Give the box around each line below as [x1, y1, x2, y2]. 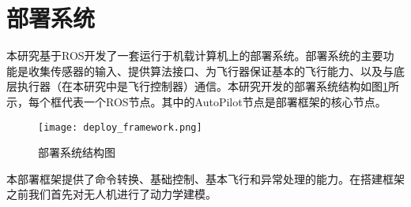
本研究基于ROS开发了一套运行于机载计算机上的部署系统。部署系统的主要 [6, 47, 383, 64]
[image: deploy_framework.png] [38, 121, 202, 133]
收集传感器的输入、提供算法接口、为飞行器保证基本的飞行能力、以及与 [28, 62, 394, 79]
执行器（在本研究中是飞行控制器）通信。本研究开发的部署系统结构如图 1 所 [17, 78, 399, 94]
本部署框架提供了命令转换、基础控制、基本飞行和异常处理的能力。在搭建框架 [6, 170, 405, 187]
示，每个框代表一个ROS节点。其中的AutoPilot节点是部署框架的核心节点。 [6, 93, 386, 109]
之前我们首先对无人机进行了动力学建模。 [6, 186, 217, 202]
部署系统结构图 [38, 144, 115, 161]
